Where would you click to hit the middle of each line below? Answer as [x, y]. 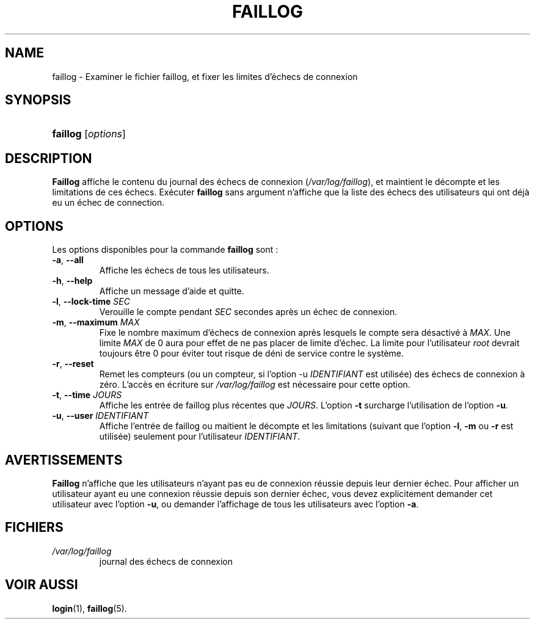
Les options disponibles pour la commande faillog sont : [165, 250]
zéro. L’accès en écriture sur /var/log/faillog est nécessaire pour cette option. [255, 385]
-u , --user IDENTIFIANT [100, 416]
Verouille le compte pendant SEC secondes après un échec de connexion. [248, 312]
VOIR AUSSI [42, 585]
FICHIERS [34, 528]
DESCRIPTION [49, 158]
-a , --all [68, 260]
